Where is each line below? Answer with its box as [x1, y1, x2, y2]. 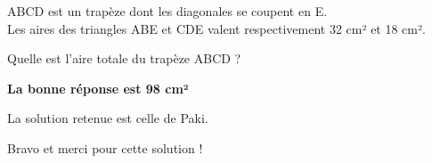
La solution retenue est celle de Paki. [7, 109, 208, 127]
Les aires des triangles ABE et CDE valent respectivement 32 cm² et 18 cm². [7, 19, 426, 37]
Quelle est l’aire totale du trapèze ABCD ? [7, 49, 241, 68]
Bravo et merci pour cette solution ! [7, 138, 203, 157]
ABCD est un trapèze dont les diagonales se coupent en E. [7, 2, 328, 20]
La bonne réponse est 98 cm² [7, 78, 189, 97]
